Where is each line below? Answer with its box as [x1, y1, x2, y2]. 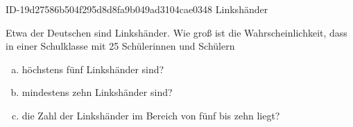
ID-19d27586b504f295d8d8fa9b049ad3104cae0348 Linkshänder [6, 2, 268, 16]
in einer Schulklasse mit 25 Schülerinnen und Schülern [6, 39, 235, 53]
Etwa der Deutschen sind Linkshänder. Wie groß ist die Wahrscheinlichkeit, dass [6, 25, 347, 39]
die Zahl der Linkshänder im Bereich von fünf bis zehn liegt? [21, 108, 280, 122]
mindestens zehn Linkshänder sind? [21, 85, 173, 99]
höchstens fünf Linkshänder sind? [21, 61, 164, 76]
